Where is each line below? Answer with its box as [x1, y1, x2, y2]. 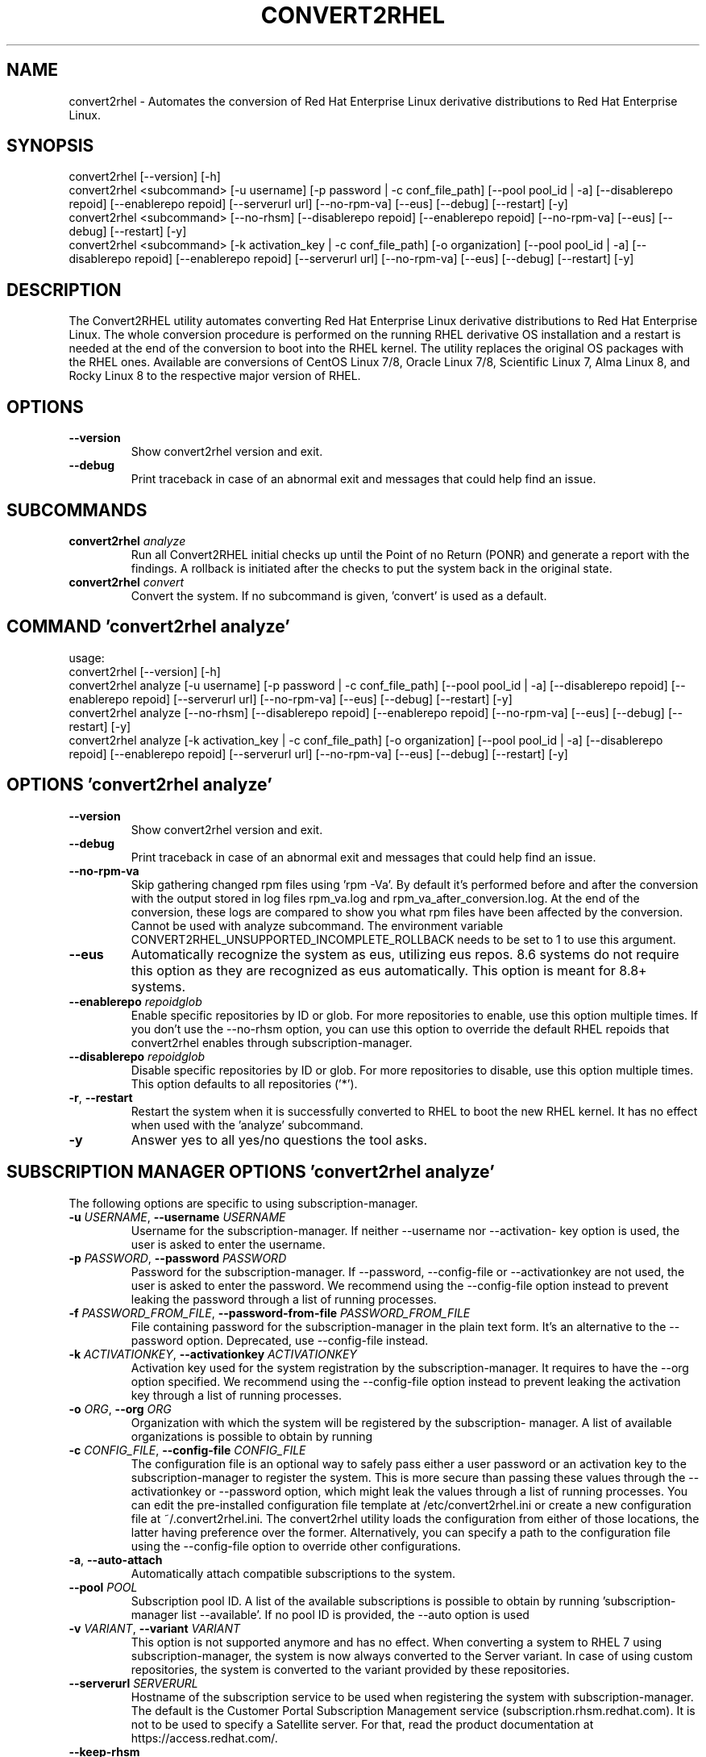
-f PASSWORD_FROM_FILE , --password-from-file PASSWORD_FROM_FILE [69, 1305, 471, 1320]
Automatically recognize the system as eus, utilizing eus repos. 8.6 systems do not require [131, 945, 679, 962]
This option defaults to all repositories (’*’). [131, 1076, 358, 1091]
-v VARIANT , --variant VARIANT [69, 1621, 240, 1635]
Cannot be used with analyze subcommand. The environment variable [131, 918, 504, 933]
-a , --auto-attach [69, 1552, 163, 1567]
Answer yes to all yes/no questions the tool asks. [131, 1131, 428, 1148]
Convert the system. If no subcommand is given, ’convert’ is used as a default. [131, 588, 547, 603]
